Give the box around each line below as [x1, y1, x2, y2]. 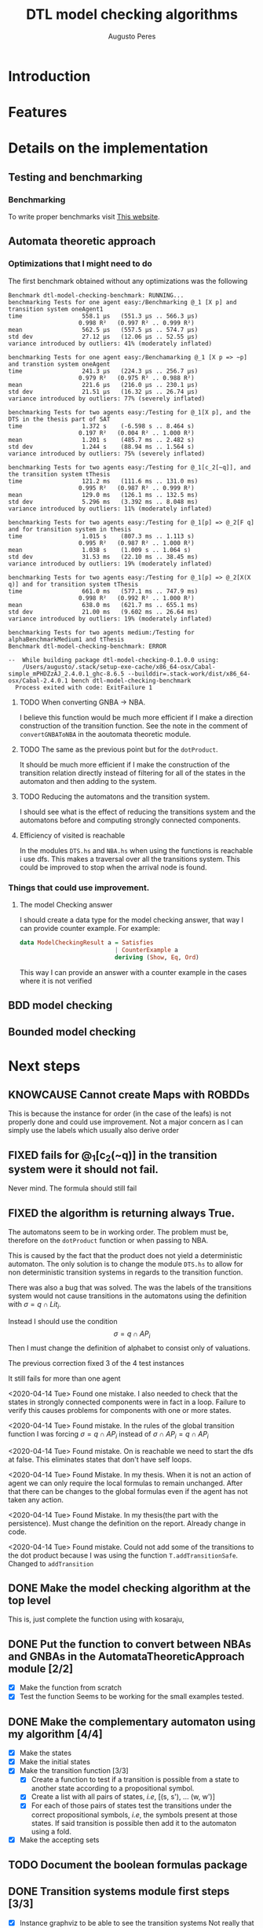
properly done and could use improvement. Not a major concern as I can [8, 1117, 243, 1127]
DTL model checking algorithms [26, 6, 238, 24]
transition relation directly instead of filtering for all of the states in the [19, 768, 246, 778]
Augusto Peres [108, 31, 156, 41]
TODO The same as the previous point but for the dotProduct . [19, 745, 218, 754]
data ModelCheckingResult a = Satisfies [19, 938, 154, 947]
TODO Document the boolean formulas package [8, 1858, 248, 1871]
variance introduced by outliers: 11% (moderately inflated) [8, 505, 213, 513]
